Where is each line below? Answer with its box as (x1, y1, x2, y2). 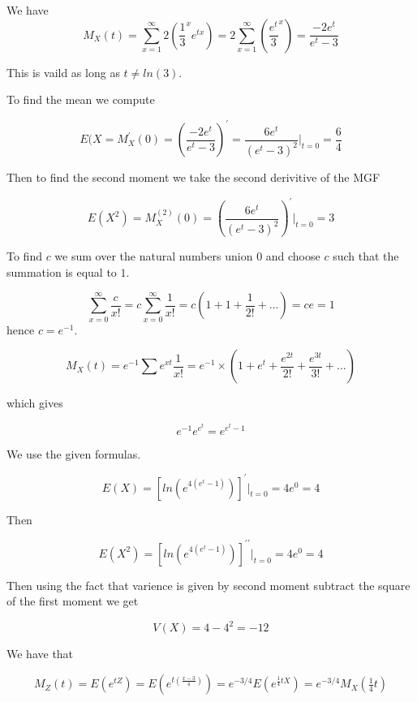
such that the (333, 248, 399, 265)
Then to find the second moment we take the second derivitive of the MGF (6, 169, 380, 186)
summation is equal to (6, 263, 117, 280)
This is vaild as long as (6, 63, 120, 80)
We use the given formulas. (6, 445, 141, 462)
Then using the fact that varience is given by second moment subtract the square (6, 576, 411, 593)
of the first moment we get (6, 592, 139, 609)
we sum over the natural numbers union (54, 248, 253, 265)
